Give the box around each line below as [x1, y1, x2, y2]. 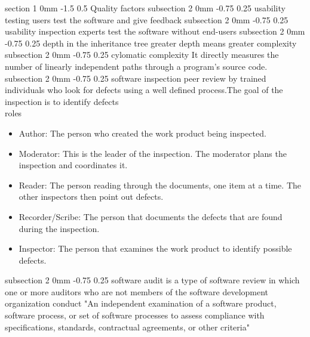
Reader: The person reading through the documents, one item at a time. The [19, 178, 302, 191]
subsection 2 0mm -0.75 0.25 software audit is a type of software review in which [5, 274, 300, 286]
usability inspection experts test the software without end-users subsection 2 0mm [5, 25, 305, 38]
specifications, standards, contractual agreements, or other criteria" [5, 320, 250, 333]
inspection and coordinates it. [19, 159, 128, 171]
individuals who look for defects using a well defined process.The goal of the [5, 84, 283, 96]
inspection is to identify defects [5, 95, 119, 107]
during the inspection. [19, 222, 100, 234]
